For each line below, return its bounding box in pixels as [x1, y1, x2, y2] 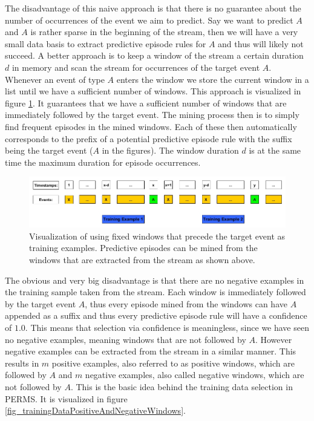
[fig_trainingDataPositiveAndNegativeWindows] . [5, 404, 186, 417]
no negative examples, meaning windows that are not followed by [5, 333, 246, 345]
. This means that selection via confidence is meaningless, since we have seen [25, 321, 309, 333]
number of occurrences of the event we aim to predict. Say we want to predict [5, 13, 293, 26]
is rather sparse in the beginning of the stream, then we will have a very [30, 25, 298, 38]
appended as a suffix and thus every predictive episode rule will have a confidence [5, 309, 307, 322]
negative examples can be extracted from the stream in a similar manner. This [5, 345, 296, 357]
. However [255, 333, 292, 345]
